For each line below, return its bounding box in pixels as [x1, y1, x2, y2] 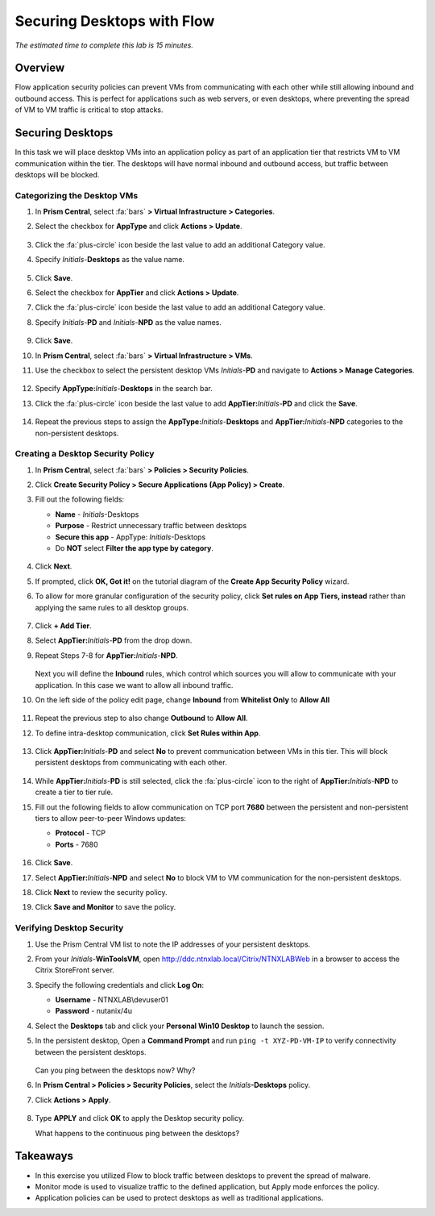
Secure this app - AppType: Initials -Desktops [55, 532, 206, 542]
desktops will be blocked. [14, 169, 100, 179]
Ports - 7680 [55, 839, 98, 849]
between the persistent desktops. [35, 1047, 147, 1056]
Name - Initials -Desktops [55, 509, 139, 519]
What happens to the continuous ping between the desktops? [35, 1128, 240, 1138]
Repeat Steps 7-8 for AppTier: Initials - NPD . [35, 650, 179, 660]
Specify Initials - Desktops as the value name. [35, 255, 185, 264]
